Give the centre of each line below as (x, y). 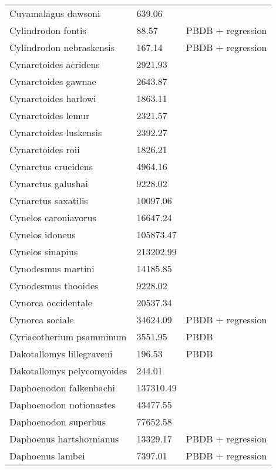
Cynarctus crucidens (51, 166)
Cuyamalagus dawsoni (55, 13)
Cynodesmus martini (52, 268)
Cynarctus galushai (49, 183)
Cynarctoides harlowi (53, 98)
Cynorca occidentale (51, 302)
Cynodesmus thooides (54, 285)
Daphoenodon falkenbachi (62, 388)
